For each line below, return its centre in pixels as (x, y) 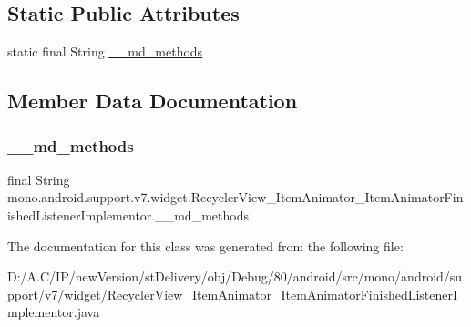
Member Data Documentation (153, 101)
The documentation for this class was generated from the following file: (205, 245)
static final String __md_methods (105, 51)
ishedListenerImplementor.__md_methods (128, 215)
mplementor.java (54, 312)
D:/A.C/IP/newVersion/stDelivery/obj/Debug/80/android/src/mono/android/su (235, 276)
